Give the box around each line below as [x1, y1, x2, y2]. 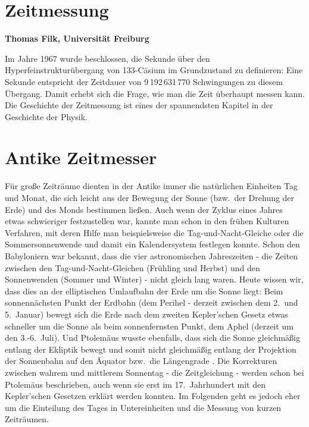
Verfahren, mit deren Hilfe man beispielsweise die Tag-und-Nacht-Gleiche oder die [5, 226, 304, 238]
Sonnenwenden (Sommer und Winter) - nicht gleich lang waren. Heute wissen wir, [5, 273, 304, 285]
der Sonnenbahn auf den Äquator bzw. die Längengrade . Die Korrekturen [5, 354, 277, 367]
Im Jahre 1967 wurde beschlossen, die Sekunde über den [5, 52, 210, 64]
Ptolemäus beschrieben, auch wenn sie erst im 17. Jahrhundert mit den [5, 378, 266, 390]
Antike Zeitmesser [5, 145, 157, 169]
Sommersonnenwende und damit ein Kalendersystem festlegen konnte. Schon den [5, 238, 300, 250]
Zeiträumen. [5, 413, 49, 425]
